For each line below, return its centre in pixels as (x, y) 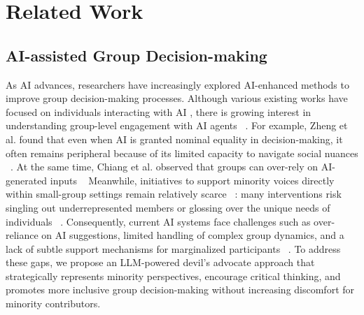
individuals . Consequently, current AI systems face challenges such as (158, 221)
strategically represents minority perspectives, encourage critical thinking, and (173, 276)
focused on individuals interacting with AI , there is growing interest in (159, 111)
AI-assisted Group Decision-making (136, 55)
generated (27, 180)
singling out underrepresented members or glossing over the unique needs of (168, 207)
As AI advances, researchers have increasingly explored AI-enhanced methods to (177, 84)
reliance (22, 235)
